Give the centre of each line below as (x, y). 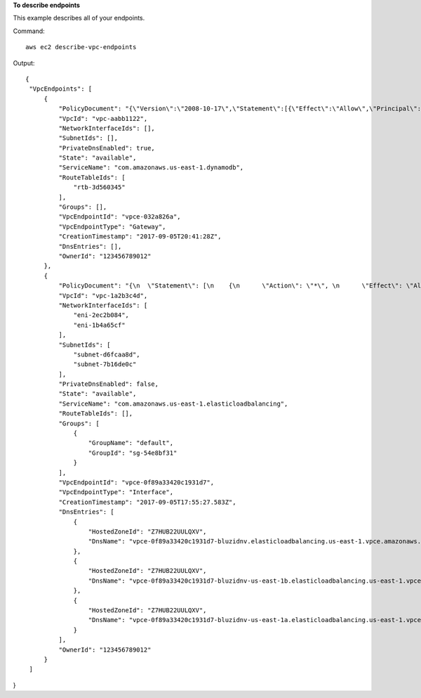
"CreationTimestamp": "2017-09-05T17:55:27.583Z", (147, 502)
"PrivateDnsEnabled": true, (107, 148)
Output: (24, 63)
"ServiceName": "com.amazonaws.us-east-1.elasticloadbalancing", (173, 403)
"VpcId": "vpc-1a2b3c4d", (103, 296)
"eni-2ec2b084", (101, 315)
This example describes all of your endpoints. (79, 18)
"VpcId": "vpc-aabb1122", (103, 118)
